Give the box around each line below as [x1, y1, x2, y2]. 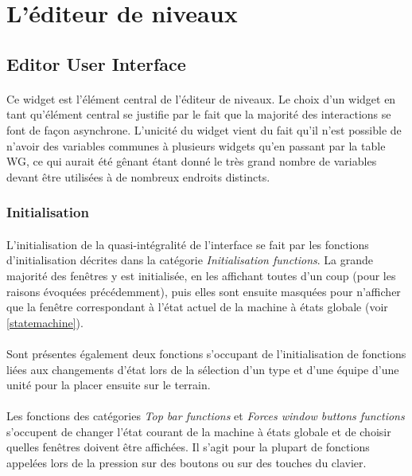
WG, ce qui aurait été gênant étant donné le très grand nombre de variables [6, 153, 377, 170]
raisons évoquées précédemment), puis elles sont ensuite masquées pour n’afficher [6, 283, 401, 299]
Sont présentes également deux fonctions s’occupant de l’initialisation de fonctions [6, 345, 406, 361]
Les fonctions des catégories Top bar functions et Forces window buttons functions [6, 408, 405, 424]
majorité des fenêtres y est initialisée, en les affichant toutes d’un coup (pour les [6, 267, 396, 283]
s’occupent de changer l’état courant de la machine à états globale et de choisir [6, 423, 391, 439]
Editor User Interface [6, 51, 186, 76]
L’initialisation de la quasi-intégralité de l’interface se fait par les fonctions [6, 236, 369, 252]
